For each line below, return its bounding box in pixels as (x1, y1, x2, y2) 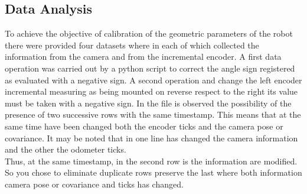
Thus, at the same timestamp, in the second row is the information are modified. (5, 154, 298, 167)
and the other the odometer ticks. (5, 143, 126, 156)
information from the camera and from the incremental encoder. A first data (5, 50, 282, 63)
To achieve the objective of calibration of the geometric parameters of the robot (5, 27, 293, 40)
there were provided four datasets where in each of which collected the (5, 38, 259, 51)
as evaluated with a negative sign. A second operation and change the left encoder (5, 73, 302, 86)
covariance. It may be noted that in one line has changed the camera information (5, 131, 298, 144)
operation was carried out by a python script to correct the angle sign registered (5, 62, 295, 74)
